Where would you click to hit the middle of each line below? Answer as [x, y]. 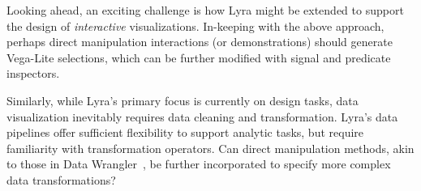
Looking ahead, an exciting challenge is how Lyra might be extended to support [205, 10]
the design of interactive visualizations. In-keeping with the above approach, [195, 25]
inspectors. [33, 73]
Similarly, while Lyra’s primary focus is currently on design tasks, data [183, 100]
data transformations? [61, 179]
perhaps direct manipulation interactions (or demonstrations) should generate [200, 42]
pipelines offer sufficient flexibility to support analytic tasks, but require [185, 132]
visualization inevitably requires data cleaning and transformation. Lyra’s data [202, 116]
